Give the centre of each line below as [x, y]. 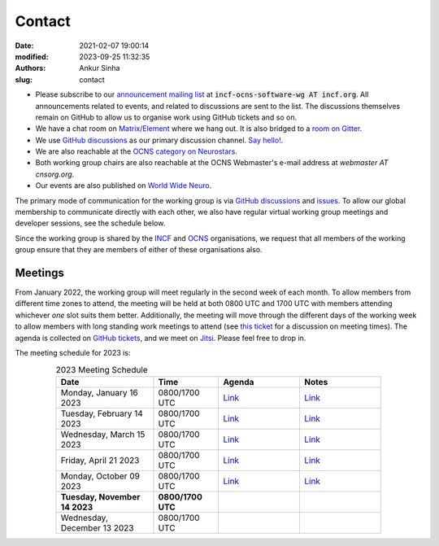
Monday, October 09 [100, 476]
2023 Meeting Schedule [102, 369]
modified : [32, 56]
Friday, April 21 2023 [100, 460]
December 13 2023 [97, 527]
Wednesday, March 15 [103, 434]
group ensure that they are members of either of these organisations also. [139, 250]
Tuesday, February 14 [102, 413]
